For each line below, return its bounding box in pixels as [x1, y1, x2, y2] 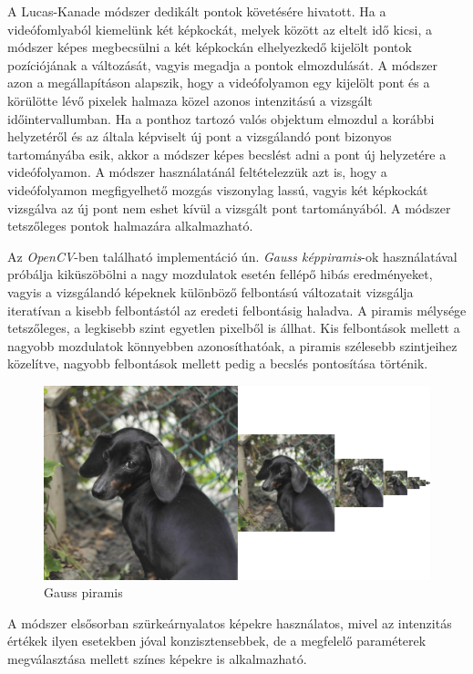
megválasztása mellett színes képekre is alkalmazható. [7, 649, 307, 669]
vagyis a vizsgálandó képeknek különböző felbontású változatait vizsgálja [7, 282, 414, 301]
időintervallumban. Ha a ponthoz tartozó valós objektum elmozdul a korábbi [7, 109, 435, 128]
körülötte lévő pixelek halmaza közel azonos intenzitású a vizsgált [7, 90, 373, 109]
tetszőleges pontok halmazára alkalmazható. [7, 216, 253, 235]
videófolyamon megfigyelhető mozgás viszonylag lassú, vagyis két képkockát [7, 180, 428, 199]
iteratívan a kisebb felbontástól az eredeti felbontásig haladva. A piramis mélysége [7, 300, 467, 319]
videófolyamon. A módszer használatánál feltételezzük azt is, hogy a [7, 162, 387, 181]
